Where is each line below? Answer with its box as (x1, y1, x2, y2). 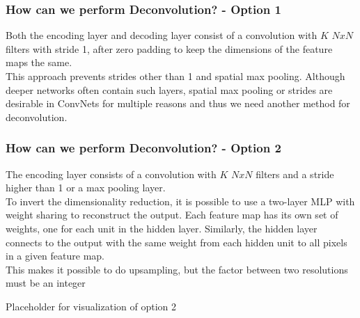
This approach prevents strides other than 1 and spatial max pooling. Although (6, 69, 345, 83)
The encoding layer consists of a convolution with (6, 166, 217, 181)
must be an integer (6, 276, 86, 290)
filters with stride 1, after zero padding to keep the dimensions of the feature (6, 41, 333, 56)
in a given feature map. (6, 248, 104, 263)
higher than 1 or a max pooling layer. (6, 180, 166, 195)
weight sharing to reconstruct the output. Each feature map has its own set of (6, 207, 338, 222)
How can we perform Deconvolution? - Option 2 (6, 139, 281, 157)
